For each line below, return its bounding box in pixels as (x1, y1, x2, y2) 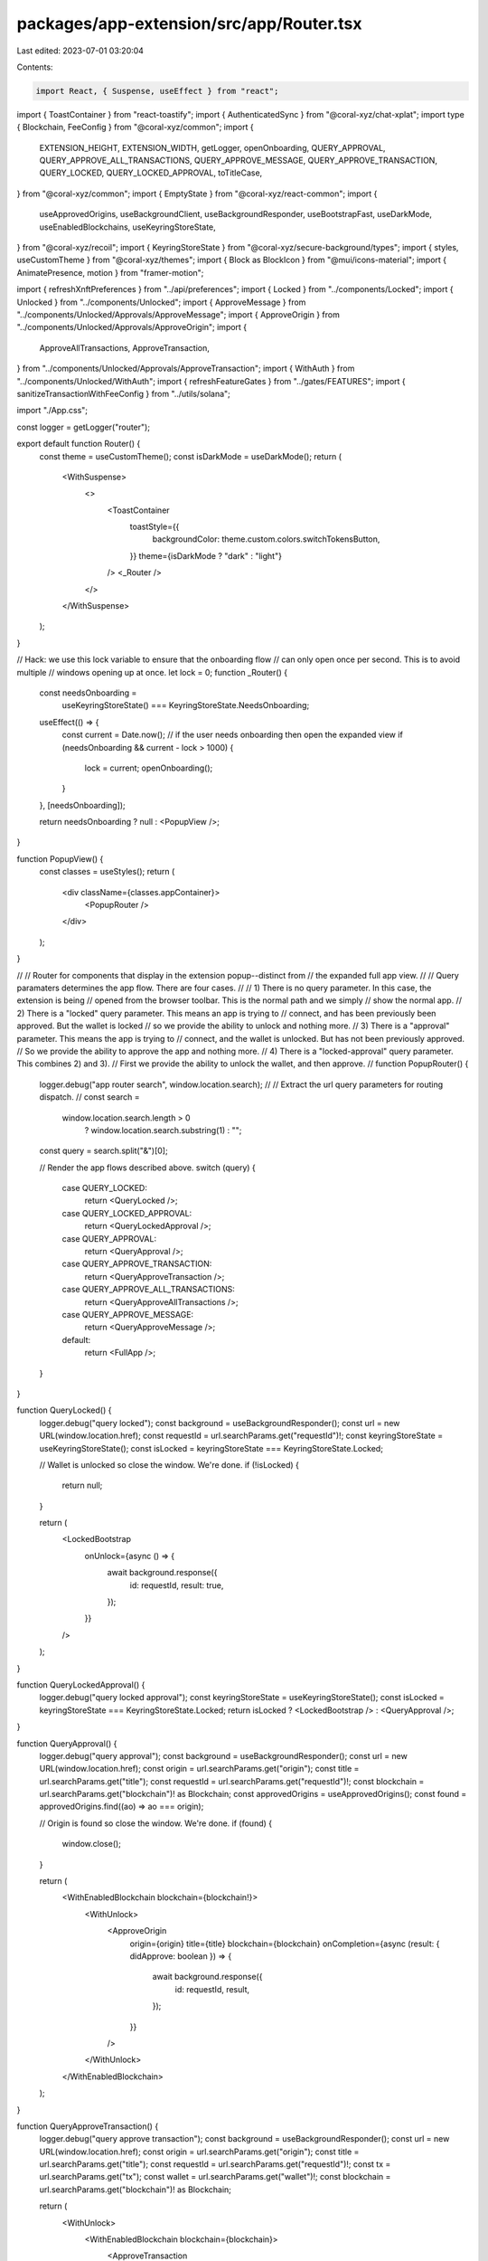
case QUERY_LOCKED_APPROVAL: (61, 1207, 192, 1218)
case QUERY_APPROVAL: (61, 1233, 157, 1244)
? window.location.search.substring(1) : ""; (84, 1124, 242, 1135)
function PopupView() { (16, 853, 104, 864)
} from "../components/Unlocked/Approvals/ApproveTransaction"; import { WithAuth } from (16, 363, 355, 374)
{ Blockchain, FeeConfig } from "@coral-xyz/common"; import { (16, 122, 254, 133)
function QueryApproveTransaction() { (16, 2121, 159, 2132)
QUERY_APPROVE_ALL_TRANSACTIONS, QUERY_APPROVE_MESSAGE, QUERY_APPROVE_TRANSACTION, (39, 155, 438, 166)
